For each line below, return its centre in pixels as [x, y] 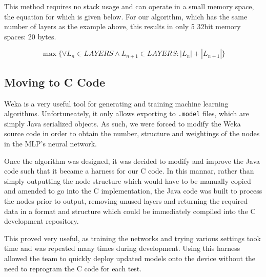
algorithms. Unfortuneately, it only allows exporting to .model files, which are [127, 113]
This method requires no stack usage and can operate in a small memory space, [129, 6]
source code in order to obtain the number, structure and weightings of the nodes [132, 133]
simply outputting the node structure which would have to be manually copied [128, 180]
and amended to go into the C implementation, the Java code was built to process [133, 191]
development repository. [42, 221]
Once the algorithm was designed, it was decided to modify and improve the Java [132, 161]
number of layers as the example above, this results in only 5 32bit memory [122, 26]
